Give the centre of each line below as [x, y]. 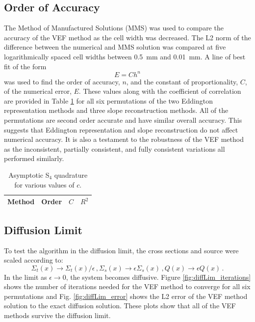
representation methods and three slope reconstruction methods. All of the [116, 110]
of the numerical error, [38, 91]
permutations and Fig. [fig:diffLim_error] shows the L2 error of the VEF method [126, 296]
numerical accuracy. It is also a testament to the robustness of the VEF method [124, 139]
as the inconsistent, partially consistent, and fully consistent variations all [115, 148]
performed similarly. [34, 158]
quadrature [71, 175]
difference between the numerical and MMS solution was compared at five [115, 47]
